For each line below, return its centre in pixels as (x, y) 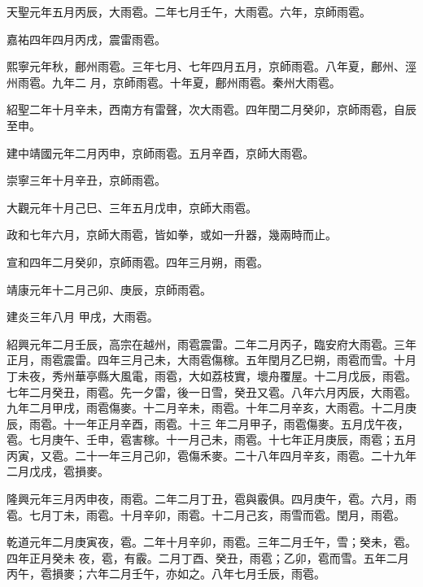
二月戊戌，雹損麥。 (58, 471)
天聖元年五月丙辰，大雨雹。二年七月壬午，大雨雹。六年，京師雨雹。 (189, 11)
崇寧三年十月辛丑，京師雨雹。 (86, 180)
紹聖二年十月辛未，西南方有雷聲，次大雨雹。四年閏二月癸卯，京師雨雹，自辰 (211, 109)
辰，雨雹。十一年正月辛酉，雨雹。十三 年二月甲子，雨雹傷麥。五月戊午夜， (208, 423)
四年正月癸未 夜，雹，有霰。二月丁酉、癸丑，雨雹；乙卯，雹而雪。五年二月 (208, 557)
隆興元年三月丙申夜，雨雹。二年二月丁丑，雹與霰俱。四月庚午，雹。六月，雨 (211, 499)
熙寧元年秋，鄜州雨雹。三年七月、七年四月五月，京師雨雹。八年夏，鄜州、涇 (211, 66)
